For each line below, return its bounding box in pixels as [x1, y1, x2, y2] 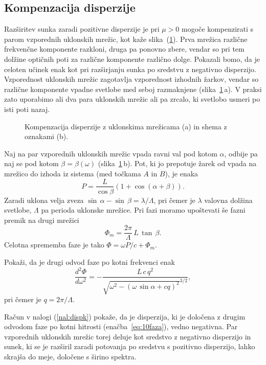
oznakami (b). [25, 131, 69, 142]
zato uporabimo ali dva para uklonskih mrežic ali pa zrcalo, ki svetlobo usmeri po [4, 94, 260, 104]
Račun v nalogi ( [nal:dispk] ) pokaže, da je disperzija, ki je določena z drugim [4, 311, 246, 322]
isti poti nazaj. [4, 103, 50, 114]
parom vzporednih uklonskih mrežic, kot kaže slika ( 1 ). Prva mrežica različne [4, 33, 248, 44]
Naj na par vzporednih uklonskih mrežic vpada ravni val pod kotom [4, 148, 217, 158]
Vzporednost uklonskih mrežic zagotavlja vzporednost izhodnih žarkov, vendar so [4, 74, 259, 84]
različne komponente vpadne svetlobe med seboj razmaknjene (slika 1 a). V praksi [4, 83, 262, 94]
